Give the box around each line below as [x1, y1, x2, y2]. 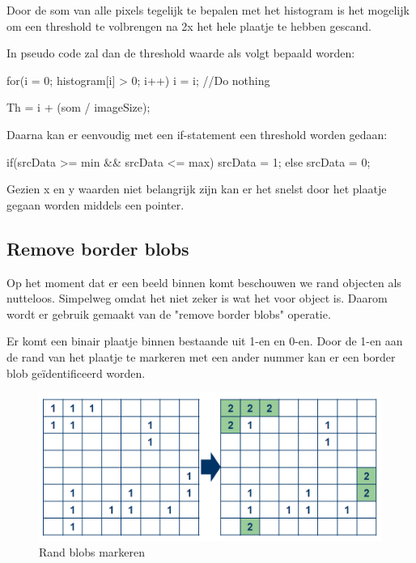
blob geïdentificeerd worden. [6, 364, 146, 381]
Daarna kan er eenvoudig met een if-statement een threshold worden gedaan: [6, 125, 388, 142]
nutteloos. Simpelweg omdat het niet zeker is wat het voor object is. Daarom [6, 290, 388, 307]
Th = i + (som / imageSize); [6, 99, 151, 116]
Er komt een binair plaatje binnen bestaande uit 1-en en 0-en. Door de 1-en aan [6, 332, 403, 349]
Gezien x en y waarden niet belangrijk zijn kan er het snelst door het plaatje [6, 180, 387, 197]
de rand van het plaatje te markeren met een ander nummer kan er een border [6, 348, 396, 365]
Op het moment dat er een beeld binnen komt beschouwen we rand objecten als [6, 273, 401, 290]
